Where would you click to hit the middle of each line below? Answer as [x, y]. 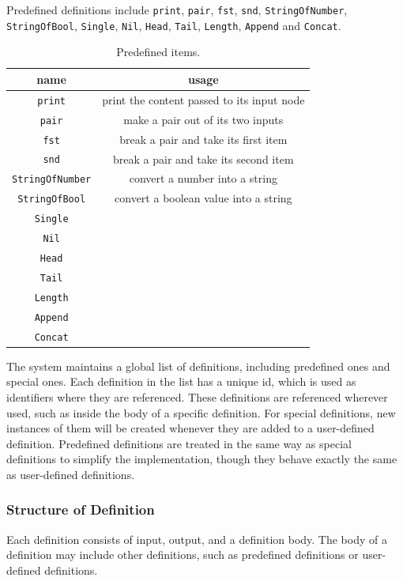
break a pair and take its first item [203, 139]
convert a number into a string [203, 178]
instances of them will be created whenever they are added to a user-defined [190, 428]
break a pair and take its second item [203, 158]
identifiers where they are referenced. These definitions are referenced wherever [197, 396]
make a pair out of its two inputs [203, 119]
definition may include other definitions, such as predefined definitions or [183, 555]
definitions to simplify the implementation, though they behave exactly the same [202, 459]
